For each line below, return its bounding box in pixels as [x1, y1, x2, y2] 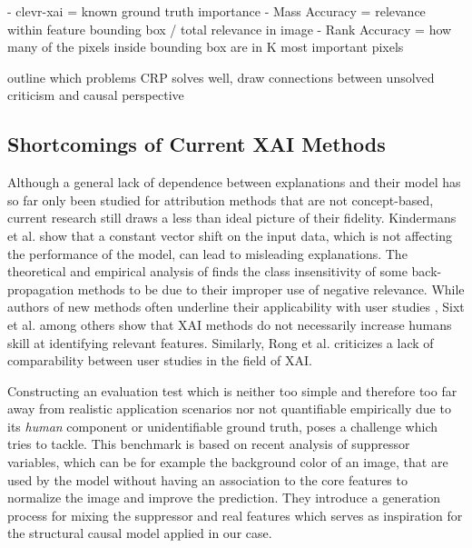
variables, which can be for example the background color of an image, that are [7, 453, 448, 472]
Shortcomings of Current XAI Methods [7, 130, 386, 158]
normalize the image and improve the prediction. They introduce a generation [7, 488, 440, 507]
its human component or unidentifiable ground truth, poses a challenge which [7, 416, 438, 435]
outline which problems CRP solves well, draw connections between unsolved [7, 67, 435, 86]
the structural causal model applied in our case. [7, 523, 272, 543]
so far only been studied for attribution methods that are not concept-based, [7, 190, 434, 209]
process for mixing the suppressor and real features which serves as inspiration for [7, 505, 463, 524]
